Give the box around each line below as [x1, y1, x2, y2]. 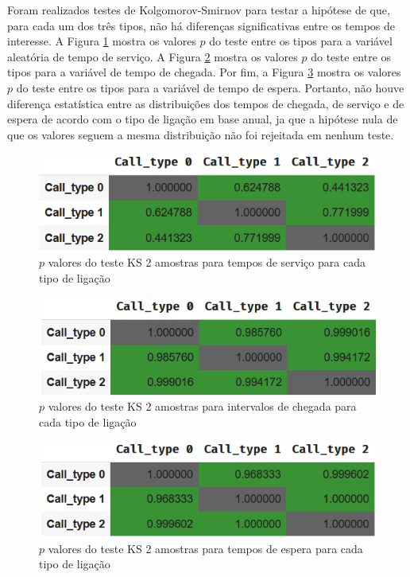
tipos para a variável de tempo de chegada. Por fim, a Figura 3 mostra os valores [7, 64, 401, 80]
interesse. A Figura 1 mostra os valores [7, 33, 196, 49]
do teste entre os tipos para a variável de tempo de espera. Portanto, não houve [16, 79, 404, 96]
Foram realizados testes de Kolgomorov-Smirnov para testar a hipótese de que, [7, 2, 390, 18]
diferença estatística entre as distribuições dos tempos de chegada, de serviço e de [7, 95, 404, 111]
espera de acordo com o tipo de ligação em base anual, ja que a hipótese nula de [7, 111, 398, 127]
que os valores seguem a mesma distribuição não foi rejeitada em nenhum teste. [7, 126, 394, 142]
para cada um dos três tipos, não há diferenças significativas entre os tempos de [7, 17, 396, 33]
